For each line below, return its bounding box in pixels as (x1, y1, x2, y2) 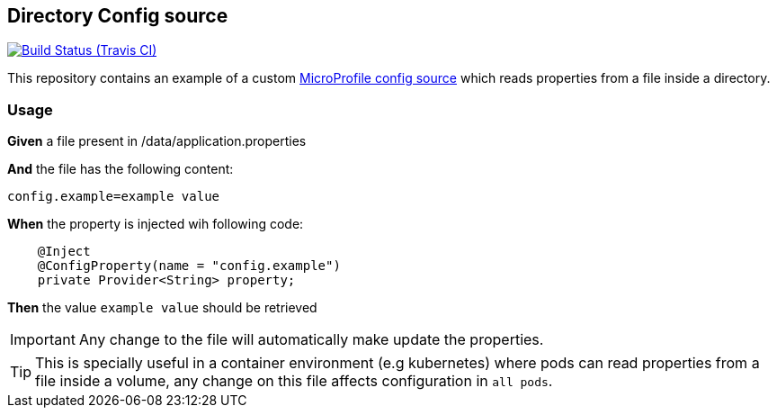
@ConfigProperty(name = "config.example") (37, 258, 341, 274)
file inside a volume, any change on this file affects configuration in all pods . (35, 372, 553, 391)
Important (10, 330, 76, 349)
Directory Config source (7, 5, 228, 27)
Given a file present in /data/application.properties (7, 133, 307, 149)
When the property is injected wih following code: (7, 216, 304, 232)
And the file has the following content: (7, 161, 234, 177)
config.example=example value (7, 189, 220, 204)
